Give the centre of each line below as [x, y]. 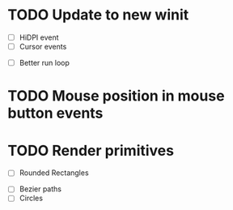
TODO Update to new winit [98, 15]
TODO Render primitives [91, 150]
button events [55, 113]
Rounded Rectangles [54, 173]
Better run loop [44, 63]
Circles [31, 198]
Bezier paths [40, 189]
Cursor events [43, 47]
